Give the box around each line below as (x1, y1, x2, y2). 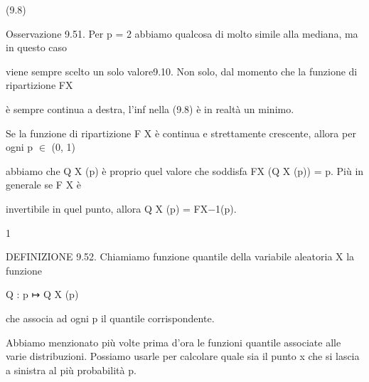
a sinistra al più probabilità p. (6, 362, 137, 377)
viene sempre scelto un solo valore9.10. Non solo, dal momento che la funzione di (6, 63, 358, 78)
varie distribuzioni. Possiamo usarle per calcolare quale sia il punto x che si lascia (6, 349, 360, 364)
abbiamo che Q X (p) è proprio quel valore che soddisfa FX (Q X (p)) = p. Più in (6, 163, 364, 178)
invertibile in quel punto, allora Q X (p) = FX (6, 201, 208, 216)
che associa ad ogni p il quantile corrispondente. (6, 310, 215, 325)
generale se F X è (6, 177, 82, 192)
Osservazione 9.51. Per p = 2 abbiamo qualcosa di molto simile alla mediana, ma (6, 26, 358, 41)
